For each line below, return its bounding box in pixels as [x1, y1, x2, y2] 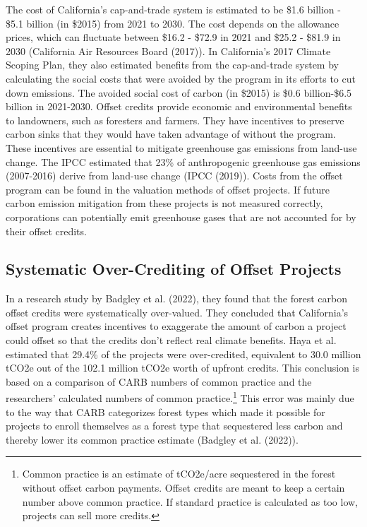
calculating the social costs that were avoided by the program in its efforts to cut [6, 71, 356, 85]
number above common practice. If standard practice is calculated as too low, [22, 494, 358, 509]
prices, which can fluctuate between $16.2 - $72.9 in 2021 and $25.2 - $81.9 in [6, 30, 341, 45]
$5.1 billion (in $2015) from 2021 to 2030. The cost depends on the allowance [6, 16, 339, 30]
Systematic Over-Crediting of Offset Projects [6, 258, 342, 280]
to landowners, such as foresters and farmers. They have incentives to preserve [6, 112, 344, 127]
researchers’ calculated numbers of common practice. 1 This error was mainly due [6, 389, 354, 405]
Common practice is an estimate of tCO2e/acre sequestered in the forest [22, 466, 336, 481]
